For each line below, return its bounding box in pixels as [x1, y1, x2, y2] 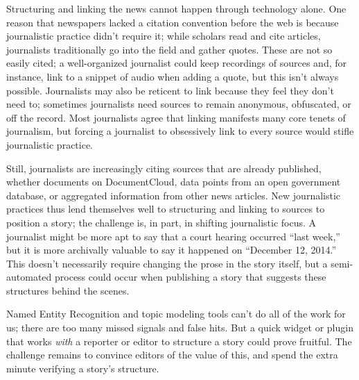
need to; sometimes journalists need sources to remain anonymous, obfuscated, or [6, 97, 351, 111]
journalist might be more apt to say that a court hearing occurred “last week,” [6, 229, 340, 243]
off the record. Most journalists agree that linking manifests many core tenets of [6, 110, 346, 124]
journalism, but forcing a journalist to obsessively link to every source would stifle [6, 124, 354, 138]
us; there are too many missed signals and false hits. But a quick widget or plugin [6, 320, 353, 335]
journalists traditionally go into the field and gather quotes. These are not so [6, 42, 333, 56]
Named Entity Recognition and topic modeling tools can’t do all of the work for [6, 306, 346, 321]
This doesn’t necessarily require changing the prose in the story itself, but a [6, 256, 328, 270]
